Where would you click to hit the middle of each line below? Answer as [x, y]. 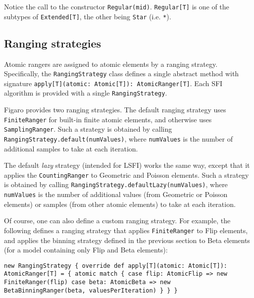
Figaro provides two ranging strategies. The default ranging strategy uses [115, 110]
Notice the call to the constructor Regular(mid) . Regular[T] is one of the [117, 6]
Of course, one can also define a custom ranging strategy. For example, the [117, 221]
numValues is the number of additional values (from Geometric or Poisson [116, 194]
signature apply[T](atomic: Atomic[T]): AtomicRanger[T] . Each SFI [113, 83]
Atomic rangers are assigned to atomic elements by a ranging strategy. [111, 64]
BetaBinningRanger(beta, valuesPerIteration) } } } [91, 290]
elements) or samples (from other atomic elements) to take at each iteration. [120, 204]
